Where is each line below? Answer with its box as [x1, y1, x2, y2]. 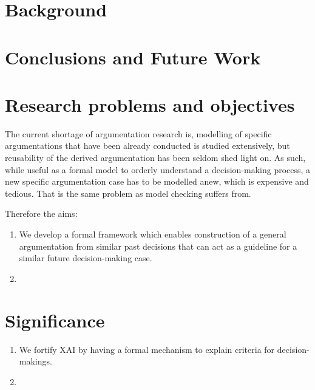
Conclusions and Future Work [5, 44, 261, 69]
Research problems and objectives [5, 92, 295, 117]
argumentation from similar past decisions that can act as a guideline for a [19, 239, 297, 252]
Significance [5, 307, 105, 332]
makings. [19, 355, 52, 368]
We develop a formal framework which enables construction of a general [19, 228, 286, 241]
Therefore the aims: [5, 207, 78, 220]
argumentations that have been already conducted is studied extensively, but [5, 139, 290, 152]
